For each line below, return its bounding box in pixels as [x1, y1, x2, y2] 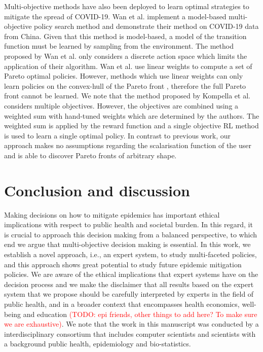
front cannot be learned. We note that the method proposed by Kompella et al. [4, 90, 250, 101]
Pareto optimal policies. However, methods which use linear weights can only [4, 71, 243, 81]
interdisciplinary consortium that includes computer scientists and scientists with [4, 328, 256, 339]
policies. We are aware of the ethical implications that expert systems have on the [4, 269, 258, 279]
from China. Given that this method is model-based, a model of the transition [4, 30, 247, 41]
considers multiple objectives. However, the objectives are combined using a [4, 100, 239, 111]
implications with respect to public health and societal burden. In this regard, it [4, 219, 253, 230]
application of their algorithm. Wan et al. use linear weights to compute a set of [4, 60, 252, 71]
